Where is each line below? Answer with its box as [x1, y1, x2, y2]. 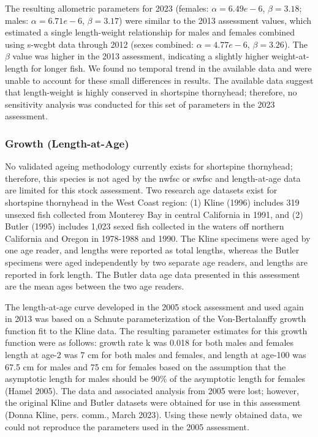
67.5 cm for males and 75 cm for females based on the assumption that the [5, 360, 286, 373]
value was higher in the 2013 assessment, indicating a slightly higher [12, 50, 269, 62]
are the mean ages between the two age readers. [5, 280, 184, 293]
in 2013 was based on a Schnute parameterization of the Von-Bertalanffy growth [5, 312, 306, 325]
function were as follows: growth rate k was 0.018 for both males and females [5, 336, 294, 349]
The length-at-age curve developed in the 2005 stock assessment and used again [5, 300, 304, 313]
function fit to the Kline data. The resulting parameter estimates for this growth [5, 324, 308, 337]
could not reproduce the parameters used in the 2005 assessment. [5, 420, 249, 433]
